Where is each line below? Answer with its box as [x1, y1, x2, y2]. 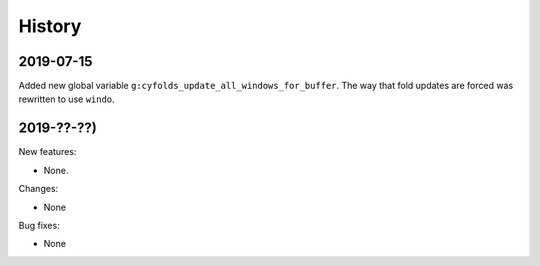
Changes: [18, 183, 59, 195]
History [18, 15, 82, 37]
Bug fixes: [18, 219, 60, 231]
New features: [18, 146, 77, 158]
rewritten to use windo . [18, 93, 115, 105]
